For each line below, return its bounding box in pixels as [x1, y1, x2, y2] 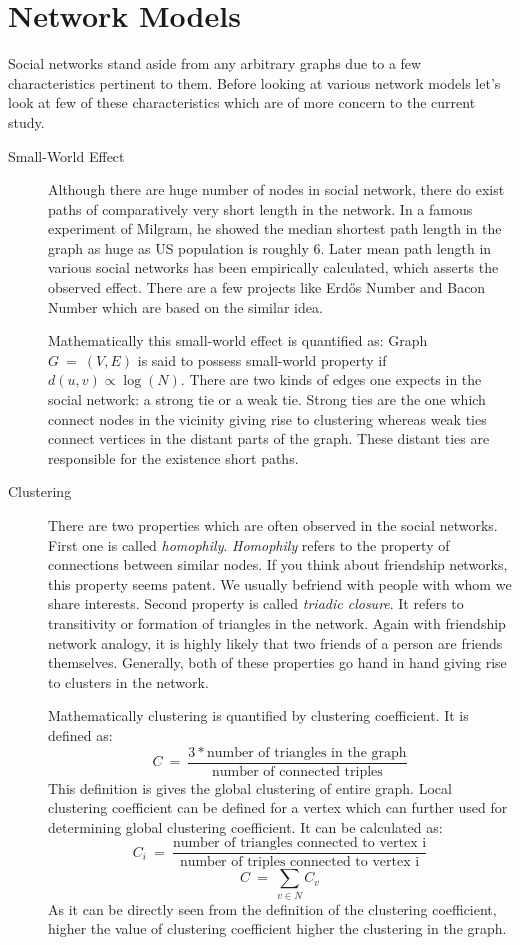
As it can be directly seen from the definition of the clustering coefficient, [48, 898, 497, 919]
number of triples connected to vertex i [179, 855, 420, 870]
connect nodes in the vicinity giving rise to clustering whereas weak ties [48, 408, 487, 429]
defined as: [48, 724, 113, 745]
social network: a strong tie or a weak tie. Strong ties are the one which [48, 389, 486, 410]
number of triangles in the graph [206, 745, 407, 760]
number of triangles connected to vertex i [172, 836, 427, 851]
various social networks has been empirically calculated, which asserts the [48, 257, 499, 278]
